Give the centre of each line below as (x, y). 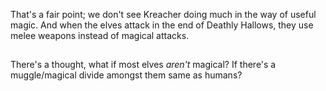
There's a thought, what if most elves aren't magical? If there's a (143, 65)
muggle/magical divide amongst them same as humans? (126, 75)
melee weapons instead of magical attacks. (100, 35)
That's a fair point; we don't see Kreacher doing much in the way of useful (163, 14)
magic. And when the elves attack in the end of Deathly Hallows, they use (162, 25)
